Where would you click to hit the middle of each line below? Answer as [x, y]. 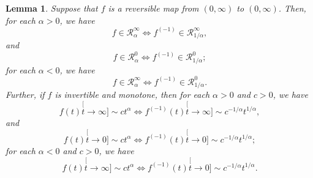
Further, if [25, 95]
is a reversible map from [153, 8]
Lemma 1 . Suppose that [52, 8]
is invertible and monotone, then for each [132, 95]
